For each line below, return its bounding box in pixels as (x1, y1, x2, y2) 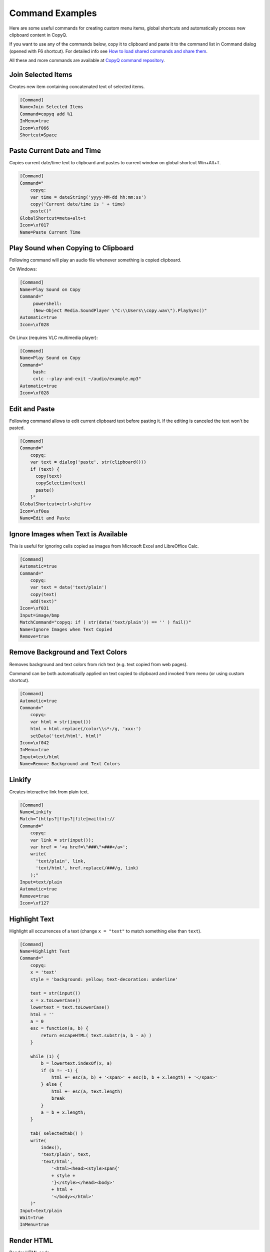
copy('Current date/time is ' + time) (30, 201, 125, 207)
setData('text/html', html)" (30, 733, 102, 739)
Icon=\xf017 (19, 222, 49, 228)
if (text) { (30, 466, 60, 472)
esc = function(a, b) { (30, 1026, 88, 1031)
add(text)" (30, 598, 57, 604)
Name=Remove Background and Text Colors (19, 761, 120, 767)
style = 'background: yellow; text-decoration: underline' (30, 977, 178, 982)
